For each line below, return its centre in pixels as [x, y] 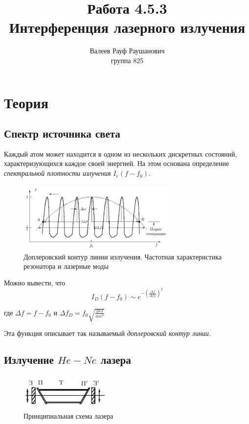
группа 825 [127, 60]
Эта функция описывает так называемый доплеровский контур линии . [107, 333]
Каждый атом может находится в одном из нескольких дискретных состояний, [121, 153]
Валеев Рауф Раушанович [127, 51]
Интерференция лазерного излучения [127, 27]
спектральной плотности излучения [57, 173]
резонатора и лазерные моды [66, 266]
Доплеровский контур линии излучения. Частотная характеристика [123, 256]
